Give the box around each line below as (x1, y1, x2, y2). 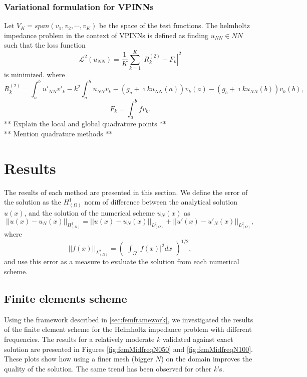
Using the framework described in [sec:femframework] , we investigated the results (4, 314, 253, 324)
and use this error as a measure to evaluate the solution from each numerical (4, 256, 239, 267)
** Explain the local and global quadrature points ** (4, 118, 167, 129)
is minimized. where (4, 69, 65, 80)
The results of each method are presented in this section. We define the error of (4, 186, 248, 197)
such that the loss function (4, 40, 86, 50)
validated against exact (162, 334, 233, 344)
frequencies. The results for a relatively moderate (4, 334, 155, 344)
